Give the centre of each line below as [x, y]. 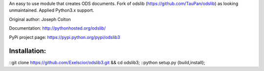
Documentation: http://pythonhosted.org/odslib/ [57, 28]
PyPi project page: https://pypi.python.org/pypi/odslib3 [65, 37]
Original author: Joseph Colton [40, 19]
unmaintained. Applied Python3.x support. [52, 10]
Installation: [28, 51]
